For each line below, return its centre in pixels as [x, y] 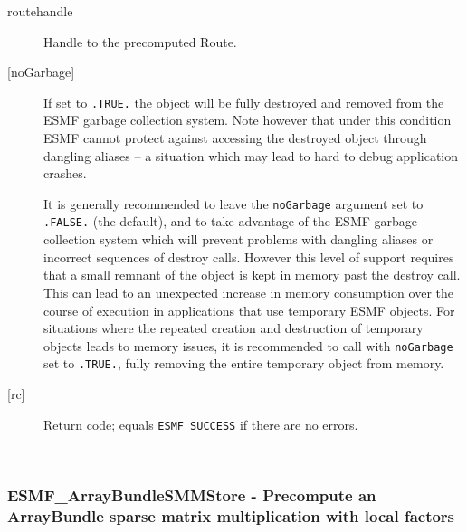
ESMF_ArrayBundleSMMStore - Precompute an [192, 494]
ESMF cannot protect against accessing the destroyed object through [235, 138]
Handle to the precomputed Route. [140, 41]
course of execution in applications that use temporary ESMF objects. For [249, 310]
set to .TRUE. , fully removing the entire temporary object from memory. [244, 363]
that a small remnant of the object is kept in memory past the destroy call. [252, 275]
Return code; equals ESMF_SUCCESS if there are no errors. [201, 424]
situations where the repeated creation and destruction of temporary [233, 328]
